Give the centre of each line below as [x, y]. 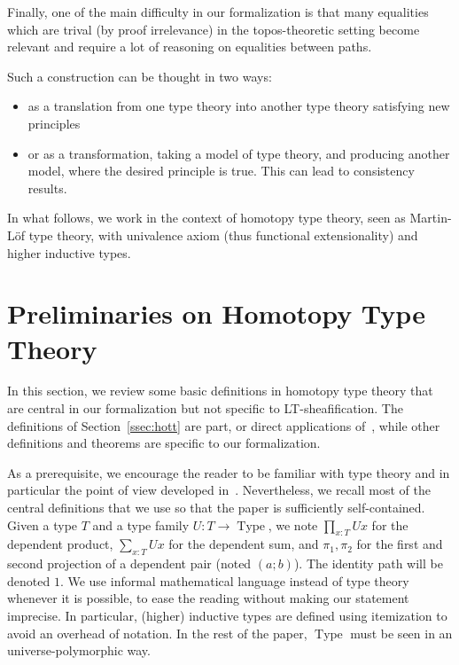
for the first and [400, 544]
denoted [29, 580]
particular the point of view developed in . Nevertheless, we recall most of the [219, 490]
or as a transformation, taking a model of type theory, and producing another [239, 153]
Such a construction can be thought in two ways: [140, 76]
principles [54, 123]
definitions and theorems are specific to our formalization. [164, 443]
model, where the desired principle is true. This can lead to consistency [221, 171]
